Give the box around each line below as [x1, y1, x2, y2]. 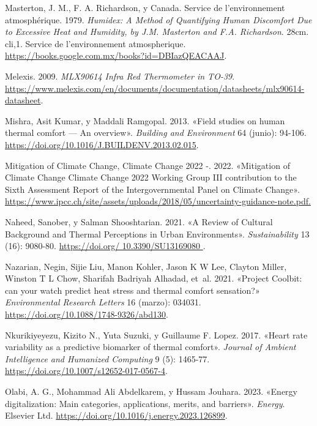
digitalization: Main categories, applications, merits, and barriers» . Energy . [5, 397, 285, 409]
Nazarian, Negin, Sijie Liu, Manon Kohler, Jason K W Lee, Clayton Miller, [5, 260, 287, 272]
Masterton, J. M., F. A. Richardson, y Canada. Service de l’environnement [5, 1, 285, 13]
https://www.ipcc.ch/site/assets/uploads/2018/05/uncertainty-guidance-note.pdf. [5, 195, 311, 207]
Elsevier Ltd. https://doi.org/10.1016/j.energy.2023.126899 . [5, 409, 228, 422]
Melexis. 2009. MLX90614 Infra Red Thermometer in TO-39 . [5, 69, 235, 82]
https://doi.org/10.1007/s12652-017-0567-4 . [5, 364, 168, 377]
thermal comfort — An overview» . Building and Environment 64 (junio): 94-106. [5, 126, 307, 139]
